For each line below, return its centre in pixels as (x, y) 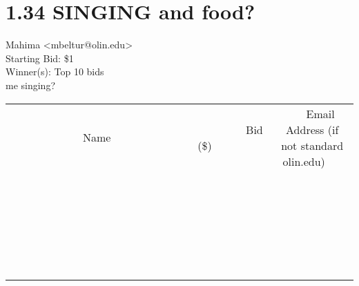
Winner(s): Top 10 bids (55, 71)
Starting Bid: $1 (40, 58)
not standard (312, 145)
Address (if (312, 129)
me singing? (31, 85)
